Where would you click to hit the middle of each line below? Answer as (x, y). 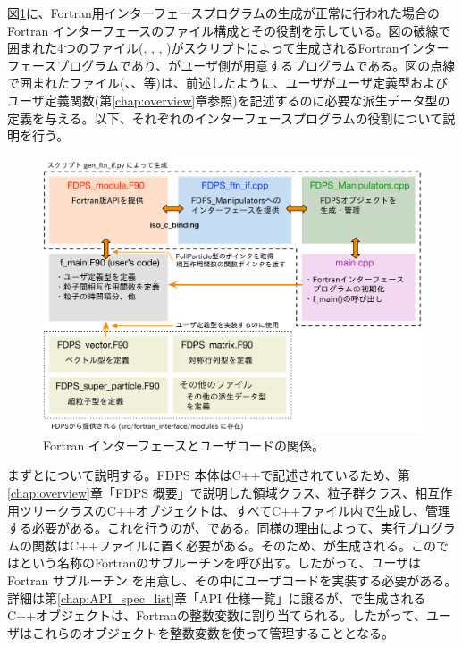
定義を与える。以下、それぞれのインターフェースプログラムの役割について (225, 118)
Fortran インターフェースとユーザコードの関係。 (184, 445)
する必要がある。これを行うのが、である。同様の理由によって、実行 (206, 528)
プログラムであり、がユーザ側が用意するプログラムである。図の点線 (256, 65)
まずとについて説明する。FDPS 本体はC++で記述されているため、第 (209, 475)
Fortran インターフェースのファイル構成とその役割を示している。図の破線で (229, 30)
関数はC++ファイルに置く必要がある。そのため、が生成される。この (234, 545)
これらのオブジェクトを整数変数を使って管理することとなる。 (213, 632)
